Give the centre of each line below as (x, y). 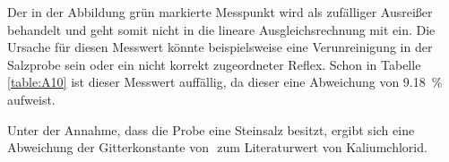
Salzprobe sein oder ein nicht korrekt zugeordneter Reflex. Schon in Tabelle (214, 64)
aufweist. (31, 99)
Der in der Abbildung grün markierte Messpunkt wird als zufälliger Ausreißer (220, 12)
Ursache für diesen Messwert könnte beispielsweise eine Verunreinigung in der (220, 47)
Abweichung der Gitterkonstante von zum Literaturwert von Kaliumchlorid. (217, 147)
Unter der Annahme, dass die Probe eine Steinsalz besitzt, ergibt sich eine (211, 129)
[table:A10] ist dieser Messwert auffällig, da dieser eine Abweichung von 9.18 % (225, 82)
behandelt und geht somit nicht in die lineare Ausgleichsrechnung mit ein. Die (221, 29)
